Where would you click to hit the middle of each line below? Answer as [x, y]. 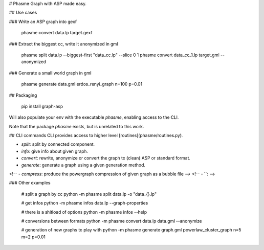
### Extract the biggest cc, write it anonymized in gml [64, 44]
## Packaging [23, 95]
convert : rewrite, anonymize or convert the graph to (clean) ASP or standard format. [106, 158]
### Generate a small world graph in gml [50, 73]
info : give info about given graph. [55, 151]
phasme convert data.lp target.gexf [57, 33]
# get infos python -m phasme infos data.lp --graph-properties [85, 203]
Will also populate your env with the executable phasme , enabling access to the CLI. [94, 117]
